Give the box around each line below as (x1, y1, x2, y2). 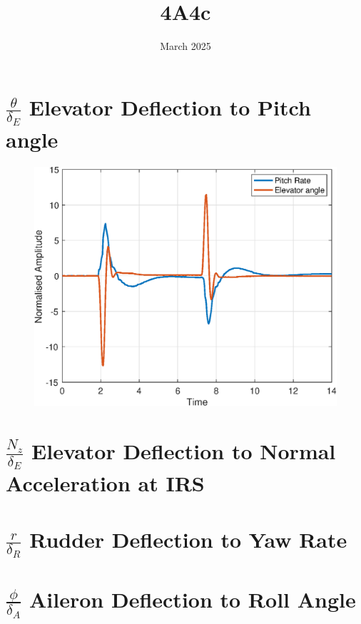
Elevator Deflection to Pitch (29, 92, 311, 121)
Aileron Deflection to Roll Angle (29, 585, 356, 614)
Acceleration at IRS (6, 469, 205, 498)
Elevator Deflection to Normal (31, 436, 336, 465)
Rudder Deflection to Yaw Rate (29, 524, 347, 553)
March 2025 (160, 39, 211, 53)
